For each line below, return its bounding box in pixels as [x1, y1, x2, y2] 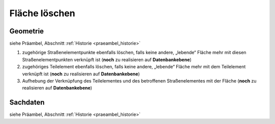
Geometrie [9, 27, 44, 35]
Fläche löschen [9, 8, 75, 19]
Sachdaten [9, 98, 45, 107]
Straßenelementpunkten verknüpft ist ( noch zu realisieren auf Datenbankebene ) [22, 56, 192, 63]
